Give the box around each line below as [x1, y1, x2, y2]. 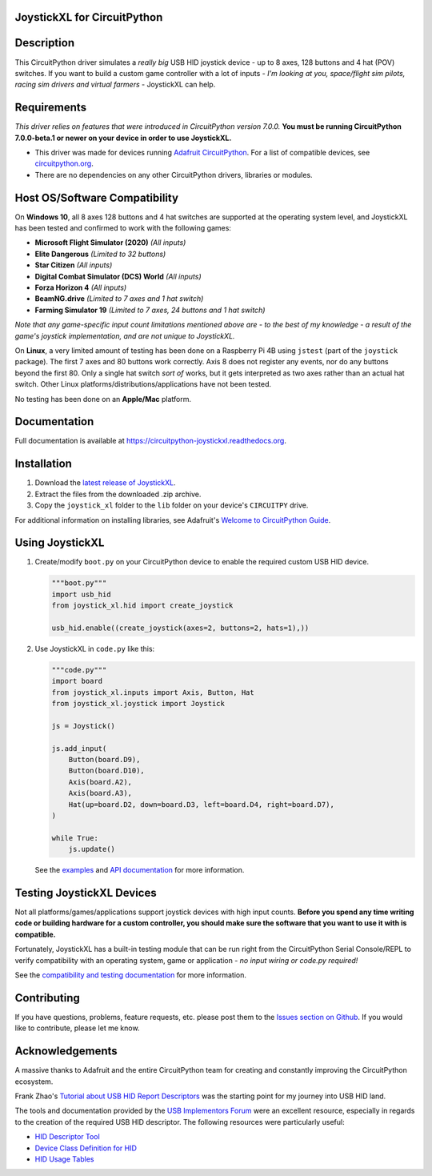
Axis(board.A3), [68, 789, 132, 798]
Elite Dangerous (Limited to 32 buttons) [34, 249, 166, 259]
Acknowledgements [14, 1045, 118, 1058]
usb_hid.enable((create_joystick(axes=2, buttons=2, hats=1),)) [51, 623, 310, 632]
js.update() [68, 845, 116, 854]
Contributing [14, 991, 80, 1005]
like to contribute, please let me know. [14, 1023, 140, 1033]
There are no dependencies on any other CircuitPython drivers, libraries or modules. [34, 170, 313, 179]
